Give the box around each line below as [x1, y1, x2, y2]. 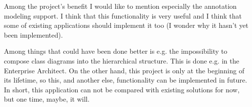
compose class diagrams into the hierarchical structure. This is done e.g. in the [4, 55, 239, 65]
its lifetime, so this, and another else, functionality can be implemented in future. [4, 75, 247, 85]
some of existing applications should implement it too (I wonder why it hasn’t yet [4, 20, 249, 30]
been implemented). [4, 29, 63, 40]
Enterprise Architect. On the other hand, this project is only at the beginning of [4, 65, 245, 75]
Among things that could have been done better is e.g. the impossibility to [4, 46, 228, 56]
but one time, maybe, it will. [4, 94, 90, 104]
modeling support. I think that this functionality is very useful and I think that [4, 10, 242, 21]
